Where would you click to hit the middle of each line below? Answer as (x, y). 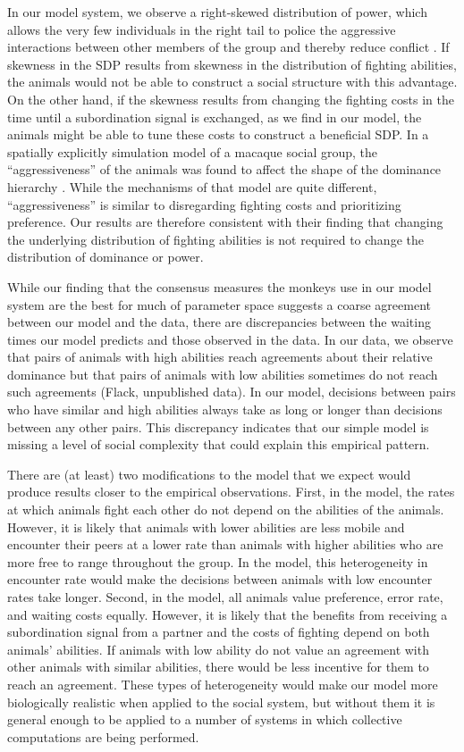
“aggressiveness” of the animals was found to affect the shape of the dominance (224, 169)
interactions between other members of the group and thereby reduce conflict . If (228, 47)
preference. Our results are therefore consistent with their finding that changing (225, 222)
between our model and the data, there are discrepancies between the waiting (219, 322)
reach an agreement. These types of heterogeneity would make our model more (223, 684)
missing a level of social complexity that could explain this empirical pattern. (219, 444)
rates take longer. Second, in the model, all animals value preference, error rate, (225, 597)
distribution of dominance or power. (105, 257)
